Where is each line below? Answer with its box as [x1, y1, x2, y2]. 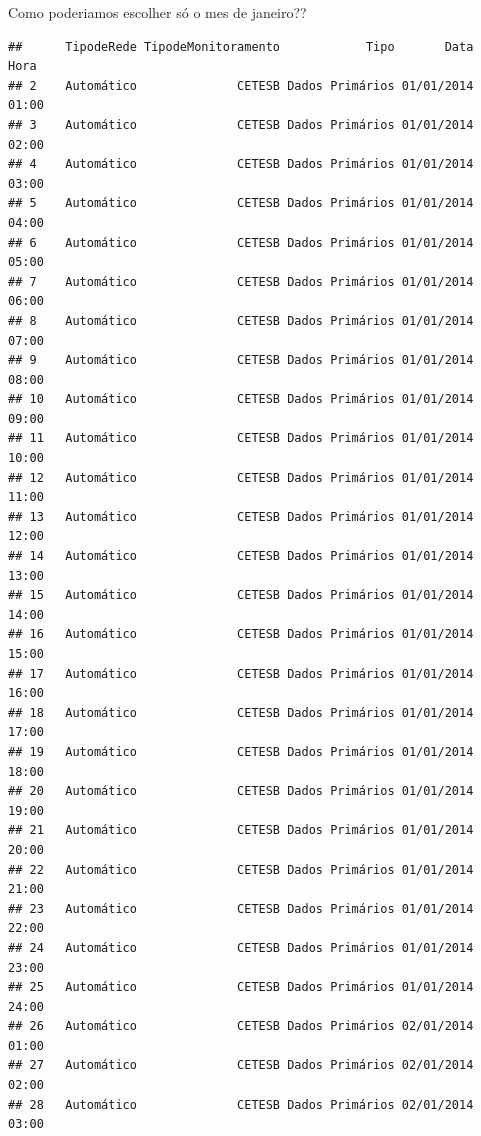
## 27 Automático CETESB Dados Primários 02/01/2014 [8, 1058, 474, 1073]
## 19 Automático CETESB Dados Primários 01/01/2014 [8, 744, 474, 759]
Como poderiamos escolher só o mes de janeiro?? [8, 2, 307, 22]
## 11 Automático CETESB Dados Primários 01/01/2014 [8, 431, 474, 446]
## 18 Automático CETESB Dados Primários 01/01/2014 [8, 705, 474, 720]
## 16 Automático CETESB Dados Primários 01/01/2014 [8, 627, 474, 642]
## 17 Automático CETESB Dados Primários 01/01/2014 [8, 666, 474, 681]
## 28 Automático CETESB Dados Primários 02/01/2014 [8, 1097, 474, 1112]
